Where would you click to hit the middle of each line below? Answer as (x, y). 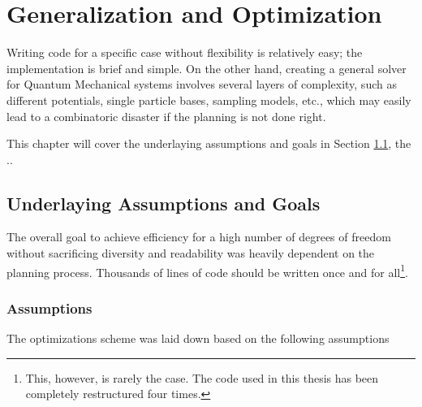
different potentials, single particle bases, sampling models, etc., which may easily (209, 100)
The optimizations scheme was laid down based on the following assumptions (198, 338)
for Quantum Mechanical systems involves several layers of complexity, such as (202, 84)
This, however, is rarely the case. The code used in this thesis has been (202, 377)
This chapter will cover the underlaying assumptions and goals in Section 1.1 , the (209, 143)
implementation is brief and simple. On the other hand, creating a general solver (207, 68)
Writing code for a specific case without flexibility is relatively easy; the (185, 52)
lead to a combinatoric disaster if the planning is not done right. (166, 116)
